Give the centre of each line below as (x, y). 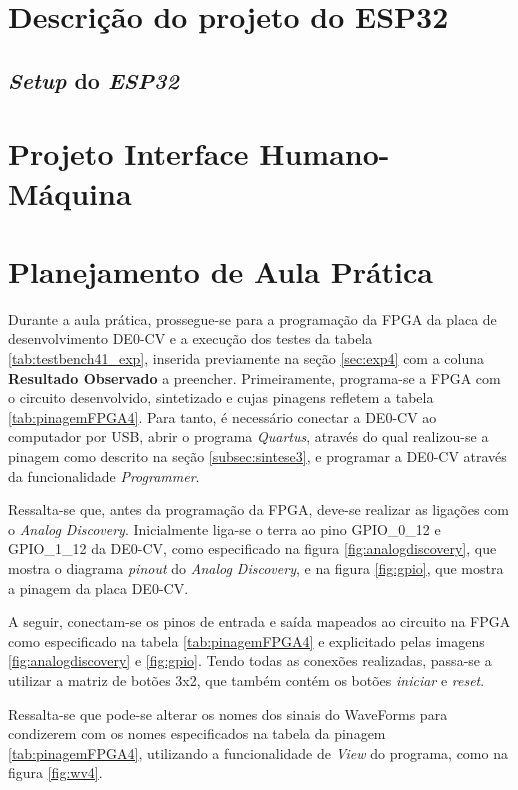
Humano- (324, 153)
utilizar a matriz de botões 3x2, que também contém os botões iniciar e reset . (246, 679)
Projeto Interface (128, 153)
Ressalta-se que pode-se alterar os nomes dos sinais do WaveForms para (228, 713)
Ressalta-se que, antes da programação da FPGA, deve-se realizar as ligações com (259, 509)
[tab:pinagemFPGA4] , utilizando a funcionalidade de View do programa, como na (258, 752)
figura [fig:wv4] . (55, 772)
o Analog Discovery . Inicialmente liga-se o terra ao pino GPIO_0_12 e (224, 528)
